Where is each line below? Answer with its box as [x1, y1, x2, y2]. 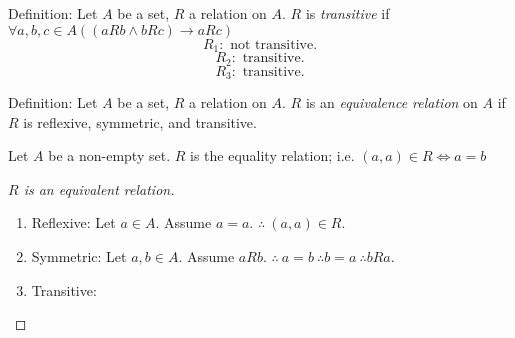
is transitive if [305, 3, 390, 23]
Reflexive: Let [31, 212, 116, 233]
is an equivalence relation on [305, 91, 478, 112]
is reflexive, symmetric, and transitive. [23, 111, 257, 132]
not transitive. [230, 37, 318, 52]
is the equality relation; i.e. [190, 145, 355, 166]
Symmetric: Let [31, 245, 127, 266]
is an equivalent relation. [23, 178, 175, 199]
